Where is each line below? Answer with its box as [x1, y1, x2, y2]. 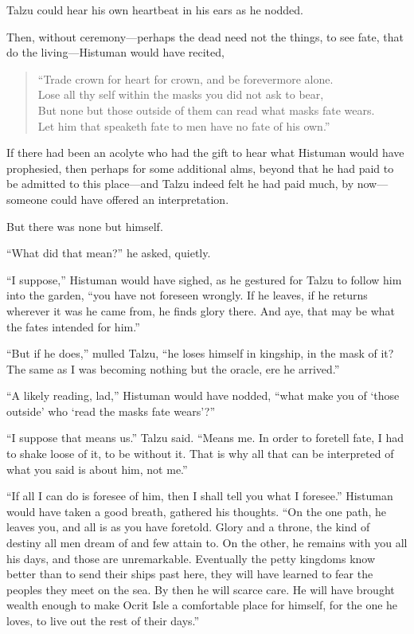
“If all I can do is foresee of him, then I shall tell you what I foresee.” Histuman [6, 487, 393, 504]
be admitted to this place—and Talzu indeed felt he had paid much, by [6, 175, 354, 192]
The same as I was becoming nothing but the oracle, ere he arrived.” [6, 360, 340, 377]
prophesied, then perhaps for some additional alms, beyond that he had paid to [6, 159, 394, 176]
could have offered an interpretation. [51, 190, 229, 207]
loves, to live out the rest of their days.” [6, 612, 200, 628]
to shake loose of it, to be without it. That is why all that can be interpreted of [6, 445, 394, 462]
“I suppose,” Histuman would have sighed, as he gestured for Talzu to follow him [6, 271, 402, 288]
